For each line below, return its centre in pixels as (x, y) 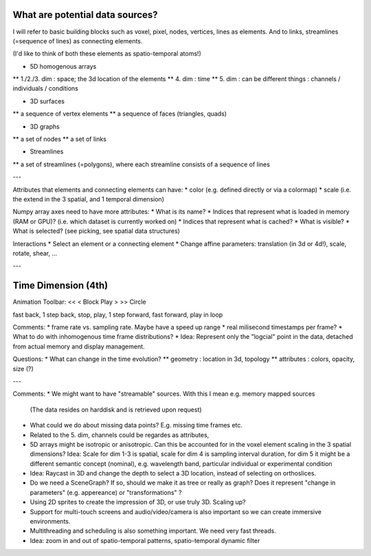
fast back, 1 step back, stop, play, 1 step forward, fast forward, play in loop (118, 314)
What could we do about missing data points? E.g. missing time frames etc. (136, 425)
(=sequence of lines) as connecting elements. (78, 41)
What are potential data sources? (85, 15)
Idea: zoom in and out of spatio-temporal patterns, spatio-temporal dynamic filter (145, 540)
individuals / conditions (45, 89)
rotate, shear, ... (35, 253)
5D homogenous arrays (63, 66)
